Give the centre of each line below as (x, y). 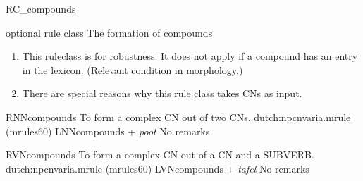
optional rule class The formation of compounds (109, 32)
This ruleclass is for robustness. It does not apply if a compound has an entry (190, 56)
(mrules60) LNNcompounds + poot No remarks (108, 131)
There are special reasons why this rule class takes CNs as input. (162, 93)
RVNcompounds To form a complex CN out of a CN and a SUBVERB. (160, 155)
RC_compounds (41, 8)
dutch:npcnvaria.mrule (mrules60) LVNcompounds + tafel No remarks (158, 168)
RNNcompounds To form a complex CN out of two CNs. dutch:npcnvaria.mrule (178, 117)
